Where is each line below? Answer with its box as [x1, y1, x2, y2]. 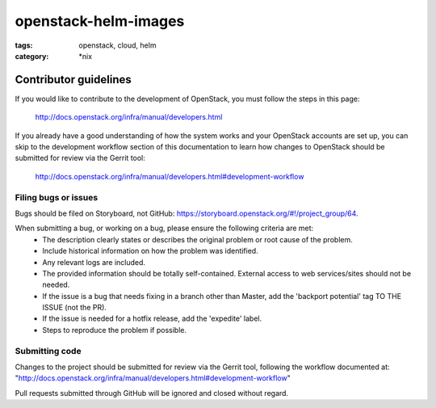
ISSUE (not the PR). [42, 303, 107, 313]
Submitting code [15, 345, 82, 356]
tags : [15, 40, 33, 50]
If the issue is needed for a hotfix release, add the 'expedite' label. [42, 313, 262, 323]
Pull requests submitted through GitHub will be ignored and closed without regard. [15, 388, 289, 397]
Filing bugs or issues [15, 191, 99, 203]
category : [15, 51, 49, 61]
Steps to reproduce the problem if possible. [42, 325, 187, 334]
